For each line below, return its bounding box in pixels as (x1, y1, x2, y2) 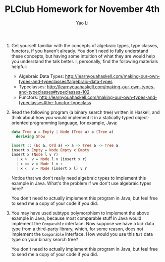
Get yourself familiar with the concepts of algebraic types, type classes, (11, 42, 159, 48)
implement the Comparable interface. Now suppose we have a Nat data (11, 220, 154, 226)
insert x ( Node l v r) (11, 152, 58, 157)
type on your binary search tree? (11, 236, 78, 242)
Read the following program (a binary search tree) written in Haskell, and (11, 109, 160, 115)
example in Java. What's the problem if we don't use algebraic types (11, 180, 152, 186)
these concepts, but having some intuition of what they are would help (11, 53, 155, 59)
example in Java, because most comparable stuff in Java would (11, 215, 142, 221)
